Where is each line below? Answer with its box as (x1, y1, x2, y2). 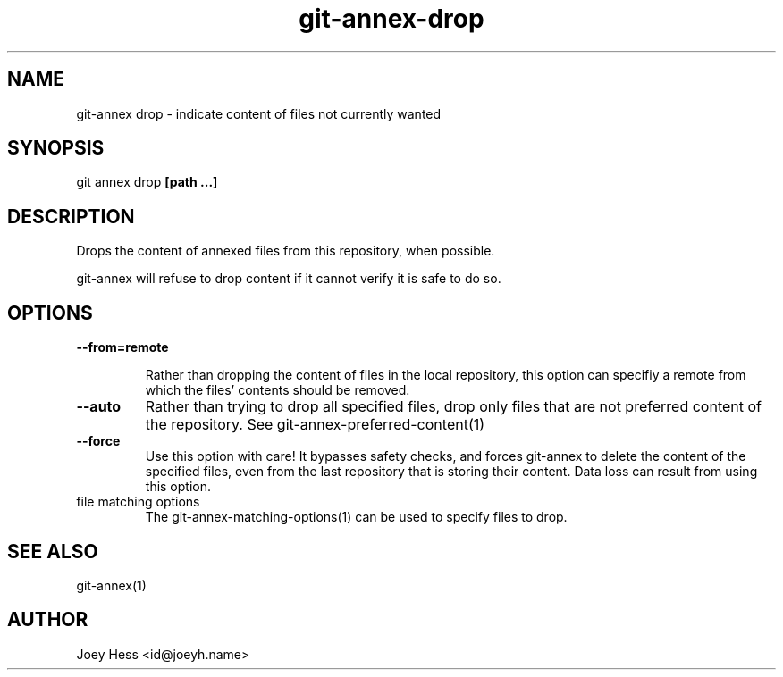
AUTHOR (7, 608, 88, 631)
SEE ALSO (7, 539, 98, 563)
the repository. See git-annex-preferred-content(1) (145, 415, 485, 434)
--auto (76, 397, 122, 416)
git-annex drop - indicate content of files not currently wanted (76, 105, 442, 121)
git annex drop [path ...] (76, 174, 218, 190)
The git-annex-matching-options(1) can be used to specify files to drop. (145, 509, 568, 525)
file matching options (76, 494, 200, 510)
